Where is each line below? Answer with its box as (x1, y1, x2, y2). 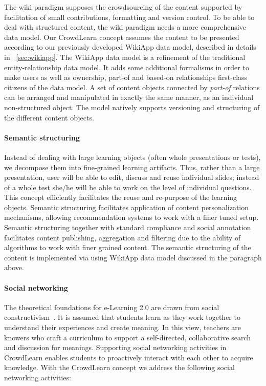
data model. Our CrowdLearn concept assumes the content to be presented (4, 31, 239, 42)
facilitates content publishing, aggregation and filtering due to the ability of (4, 232, 241, 242)
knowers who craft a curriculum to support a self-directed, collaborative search (4, 332, 251, 342)
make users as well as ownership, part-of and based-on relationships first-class (4, 72, 248, 83)
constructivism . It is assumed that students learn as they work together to (4, 312, 240, 322)
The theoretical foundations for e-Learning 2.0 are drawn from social (4, 301, 219, 312)
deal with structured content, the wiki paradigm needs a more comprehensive (4, 22, 246, 32)
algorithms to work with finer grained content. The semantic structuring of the (4, 242, 251, 253)
